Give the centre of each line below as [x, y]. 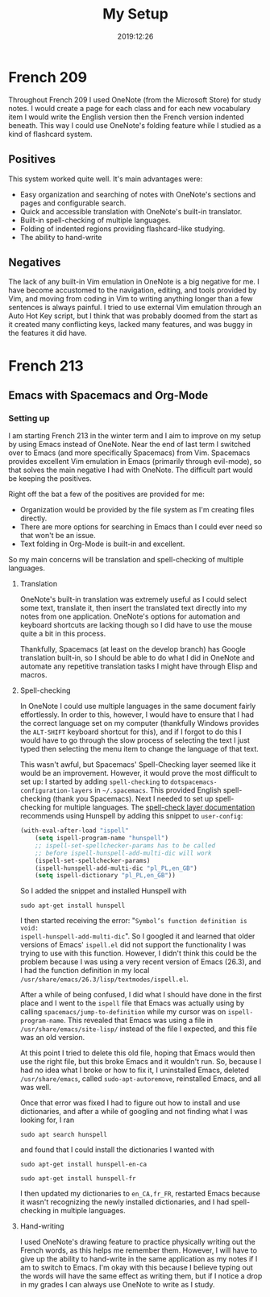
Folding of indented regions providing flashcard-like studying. [123, 228]
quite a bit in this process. [63, 634]
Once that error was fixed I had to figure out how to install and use [130, 1103]
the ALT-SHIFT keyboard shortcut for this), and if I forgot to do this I [131, 732]
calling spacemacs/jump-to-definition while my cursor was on [123, 1012]
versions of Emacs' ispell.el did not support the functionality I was [133, 945]
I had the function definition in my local [85, 971]
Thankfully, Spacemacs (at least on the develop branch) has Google [133, 649]
